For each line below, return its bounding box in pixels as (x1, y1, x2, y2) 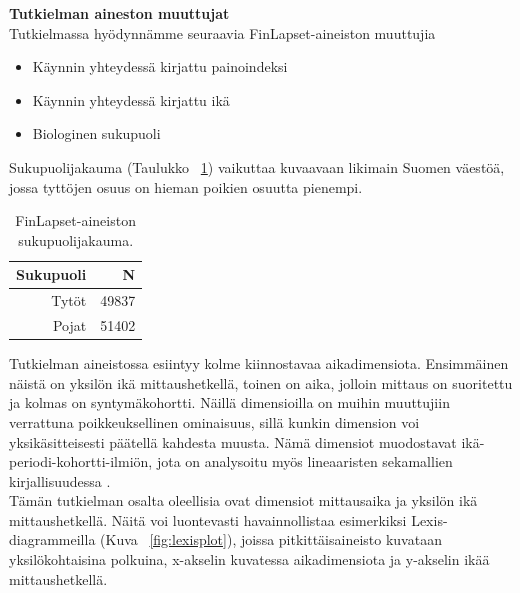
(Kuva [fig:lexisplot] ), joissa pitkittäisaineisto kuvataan (100, 529, 442, 550)
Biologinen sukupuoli (32, 123, 161, 144)
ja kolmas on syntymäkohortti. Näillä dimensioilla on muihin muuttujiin (9, 392, 450, 413)
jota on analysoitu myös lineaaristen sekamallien (156, 451, 453, 472)
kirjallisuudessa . (9, 470, 111, 491)
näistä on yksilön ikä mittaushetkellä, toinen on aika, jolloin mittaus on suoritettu (9, 372, 513, 393)
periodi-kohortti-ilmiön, (9, 451, 153, 472)
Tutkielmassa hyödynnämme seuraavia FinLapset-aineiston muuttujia (9, 22, 436, 43)
